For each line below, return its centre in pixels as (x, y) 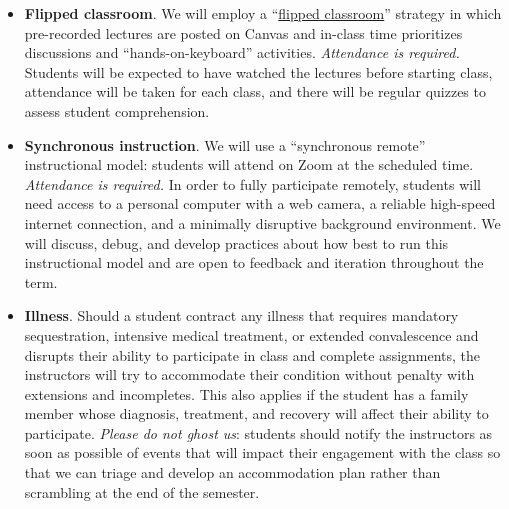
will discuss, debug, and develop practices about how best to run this (236, 242)
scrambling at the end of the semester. (142, 491)
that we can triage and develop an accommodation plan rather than (232, 472)
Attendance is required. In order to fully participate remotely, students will (252, 183)
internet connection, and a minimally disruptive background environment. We (262, 222)
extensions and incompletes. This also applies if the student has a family (246, 393)
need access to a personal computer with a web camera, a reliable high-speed (260, 203)
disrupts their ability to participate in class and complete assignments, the (252, 354)
